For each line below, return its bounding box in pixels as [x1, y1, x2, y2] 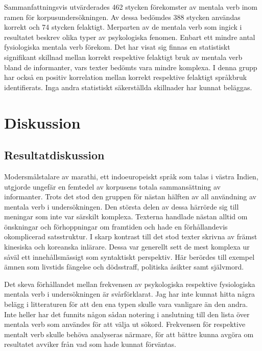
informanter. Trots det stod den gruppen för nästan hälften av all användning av [4, 191, 257, 202]
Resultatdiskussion [4, 147, 105, 163]
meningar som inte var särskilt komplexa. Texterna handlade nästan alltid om [4, 211, 248, 222]
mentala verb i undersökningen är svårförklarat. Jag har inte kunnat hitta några [4, 288, 255, 299]
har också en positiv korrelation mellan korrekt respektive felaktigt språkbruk [4, 72, 247, 82]
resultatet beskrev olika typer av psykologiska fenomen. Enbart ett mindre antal [4, 31, 255, 42]
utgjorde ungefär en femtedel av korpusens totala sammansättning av [4, 181, 221, 192]
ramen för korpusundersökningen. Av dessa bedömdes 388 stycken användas [4, 11, 241, 22]
